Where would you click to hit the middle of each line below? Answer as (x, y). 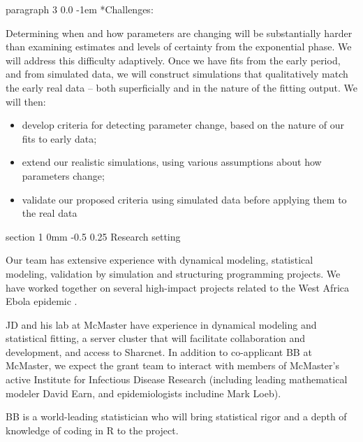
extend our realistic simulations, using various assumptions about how (172, 162)
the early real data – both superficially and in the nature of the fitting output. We (181, 87)
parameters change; (63, 175)
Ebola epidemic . (42, 301)
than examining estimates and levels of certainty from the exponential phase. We (179, 47)
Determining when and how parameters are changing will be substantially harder (179, 33)
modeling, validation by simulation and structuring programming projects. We (173, 273)
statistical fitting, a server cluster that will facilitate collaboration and (156, 338)
